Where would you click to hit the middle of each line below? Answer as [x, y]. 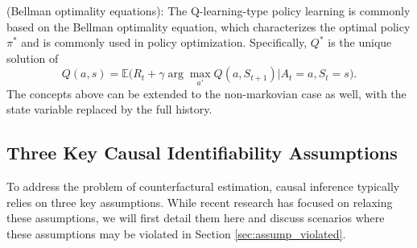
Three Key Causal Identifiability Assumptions [202, 153]
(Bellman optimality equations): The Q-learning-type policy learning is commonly [208, 10]
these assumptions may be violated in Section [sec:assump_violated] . [176, 233]
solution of [33, 58]
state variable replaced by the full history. [109, 109]
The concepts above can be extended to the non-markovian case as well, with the [206, 93]
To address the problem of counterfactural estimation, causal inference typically [203, 186]
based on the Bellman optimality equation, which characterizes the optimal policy [208, 26]
